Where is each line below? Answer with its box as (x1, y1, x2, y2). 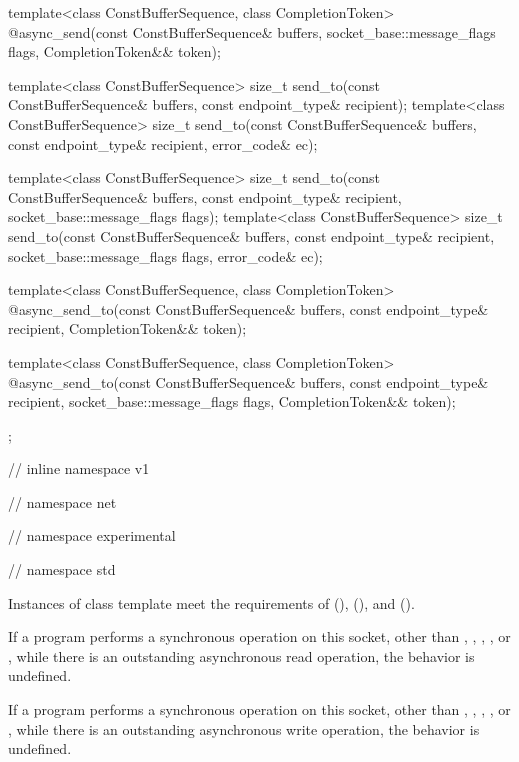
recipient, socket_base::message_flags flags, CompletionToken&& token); (8, 391, 456, 412)
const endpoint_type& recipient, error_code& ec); (8, 133, 318, 154)
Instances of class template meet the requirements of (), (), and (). (8, 592, 415, 613)
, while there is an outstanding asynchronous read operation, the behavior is (8, 645, 475, 666)
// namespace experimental (8, 525, 176, 546)
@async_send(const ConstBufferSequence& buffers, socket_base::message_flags (8, 21, 496, 42)
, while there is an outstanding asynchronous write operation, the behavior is (8, 718, 480, 739)
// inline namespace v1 (8, 458, 150, 479)
